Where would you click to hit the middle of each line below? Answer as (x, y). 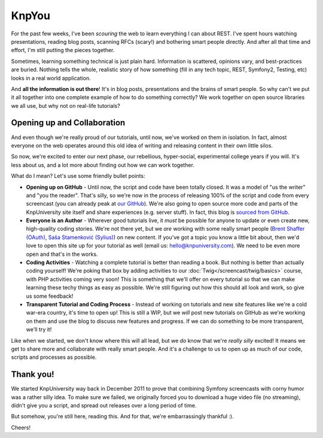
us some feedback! (50, 296)
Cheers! (21, 427)
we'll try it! (39, 330)
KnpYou (31, 16)
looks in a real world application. (51, 78)
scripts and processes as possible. (54, 357)
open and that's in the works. (62, 254)
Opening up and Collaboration (68, 123)
